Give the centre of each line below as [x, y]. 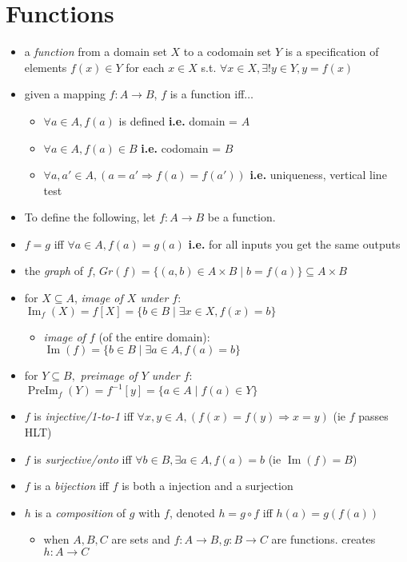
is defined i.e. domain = [178, 120]
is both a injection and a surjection [207, 486]
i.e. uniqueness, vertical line [318, 175]
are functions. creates [323, 539]
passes [373, 416]
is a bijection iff [71, 486]
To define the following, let [90, 217]
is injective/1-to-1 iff [84, 416]
